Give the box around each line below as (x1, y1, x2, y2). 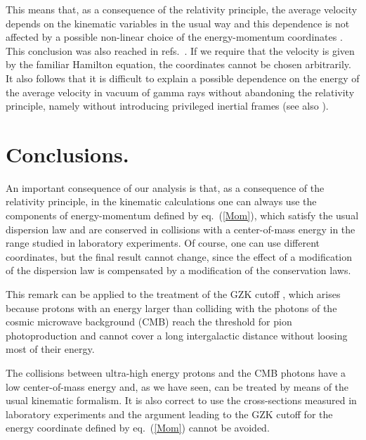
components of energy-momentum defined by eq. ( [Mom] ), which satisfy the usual (6, 208, 359, 223)
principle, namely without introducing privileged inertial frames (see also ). (6, 98, 329, 113)
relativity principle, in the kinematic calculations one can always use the (6, 194, 317, 209)
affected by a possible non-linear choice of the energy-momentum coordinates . (6, 30, 343, 44)
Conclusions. (6, 139, 129, 168)
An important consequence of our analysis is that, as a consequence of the (6, 180, 325, 195)
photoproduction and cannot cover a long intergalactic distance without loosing (6, 328, 348, 342)
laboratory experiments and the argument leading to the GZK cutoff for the (6, 406, 333, 421)
